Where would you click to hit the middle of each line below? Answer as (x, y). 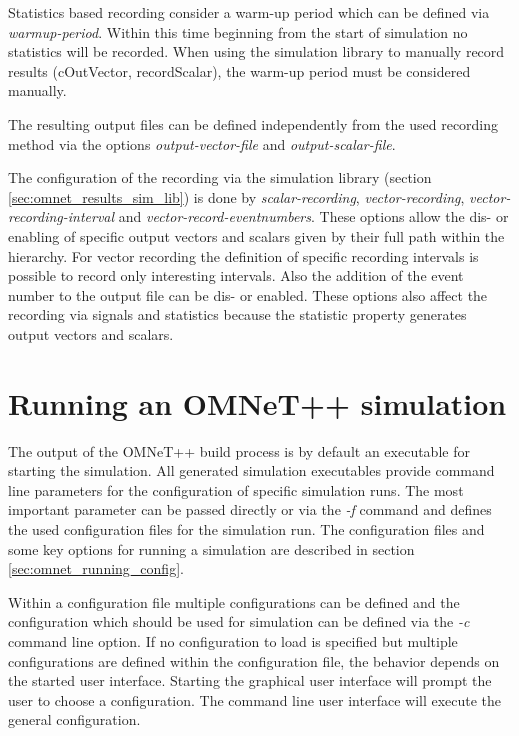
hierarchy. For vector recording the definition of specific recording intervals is (243, 255)
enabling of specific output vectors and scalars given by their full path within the (256, 235)
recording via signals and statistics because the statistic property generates (237, 314)
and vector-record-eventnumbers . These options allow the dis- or (313, 216)
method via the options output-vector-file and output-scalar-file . (202, 143)
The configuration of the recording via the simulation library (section (220, 177)
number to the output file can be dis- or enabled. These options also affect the (248, 294)
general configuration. (74, 719)
